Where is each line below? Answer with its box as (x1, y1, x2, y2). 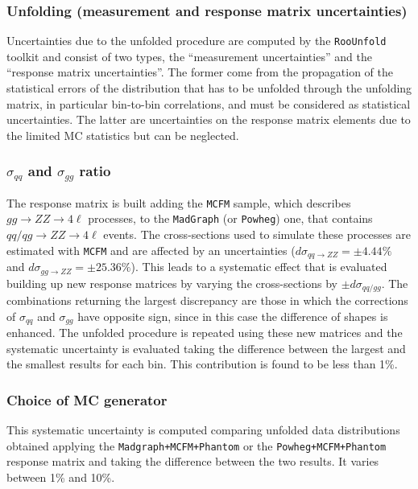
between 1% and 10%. (6, 468, 115, 485)
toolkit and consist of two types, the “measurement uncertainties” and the (6, 47, 372, 64)
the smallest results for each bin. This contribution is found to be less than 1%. (6, 355, 398, 372)
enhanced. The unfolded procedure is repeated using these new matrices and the (6, 324, 403, 341)
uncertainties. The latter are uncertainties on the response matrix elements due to (6, 111, 411, 128)
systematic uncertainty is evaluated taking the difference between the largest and (6, 339, 406, 356)
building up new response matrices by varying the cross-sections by (6, 274, 337, 291)
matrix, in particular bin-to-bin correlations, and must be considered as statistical (6, 95, 411, 112)
